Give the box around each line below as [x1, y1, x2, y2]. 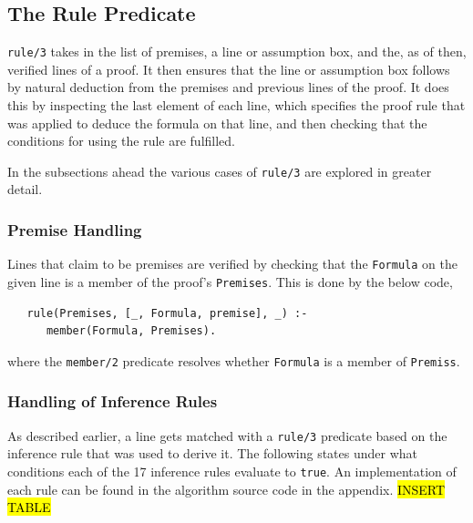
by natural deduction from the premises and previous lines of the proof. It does [7, 77, 449, 97]
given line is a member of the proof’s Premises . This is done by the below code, [7, 272, 453, 291]
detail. [7, 179, 43, 199]
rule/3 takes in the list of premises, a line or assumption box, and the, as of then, [7, 42, 467, 61]
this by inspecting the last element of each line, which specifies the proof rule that [7, 96, 466, 115]
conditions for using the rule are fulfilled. [7, 131, 235, 150]
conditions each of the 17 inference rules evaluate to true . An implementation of [7, 461, 457, 480]
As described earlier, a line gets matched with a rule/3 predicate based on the [7, 426, 447, 445]
